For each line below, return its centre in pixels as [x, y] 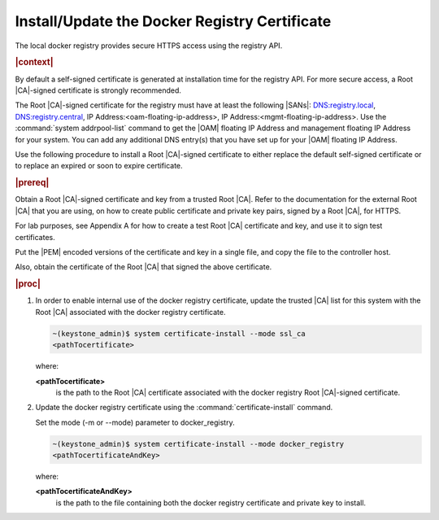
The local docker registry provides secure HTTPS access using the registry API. [149, 46]
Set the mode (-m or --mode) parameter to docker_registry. [135, 422]
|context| [34, 63]
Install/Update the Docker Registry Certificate [173, 21]
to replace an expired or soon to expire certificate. [99, 166]
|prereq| [32, 183]
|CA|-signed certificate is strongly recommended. [98, 90]
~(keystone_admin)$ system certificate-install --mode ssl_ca [179, 333]
